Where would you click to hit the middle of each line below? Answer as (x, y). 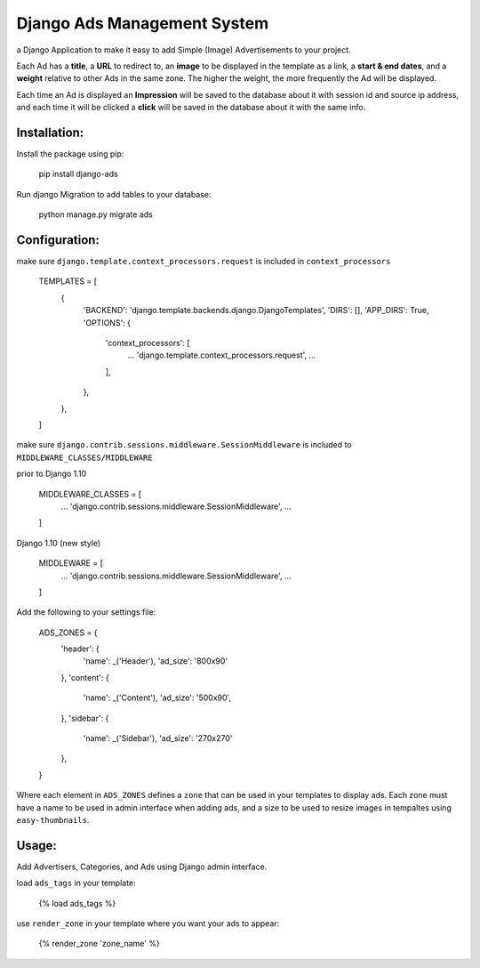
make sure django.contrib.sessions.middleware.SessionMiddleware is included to (184, 445)
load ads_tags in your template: (76, 883)
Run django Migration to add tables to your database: (114, 194)
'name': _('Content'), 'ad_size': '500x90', (157, 698)
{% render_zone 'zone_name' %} (99, 944)
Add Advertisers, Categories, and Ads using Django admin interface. (142, 867)
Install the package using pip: (70, 154)
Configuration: (58, 240)
